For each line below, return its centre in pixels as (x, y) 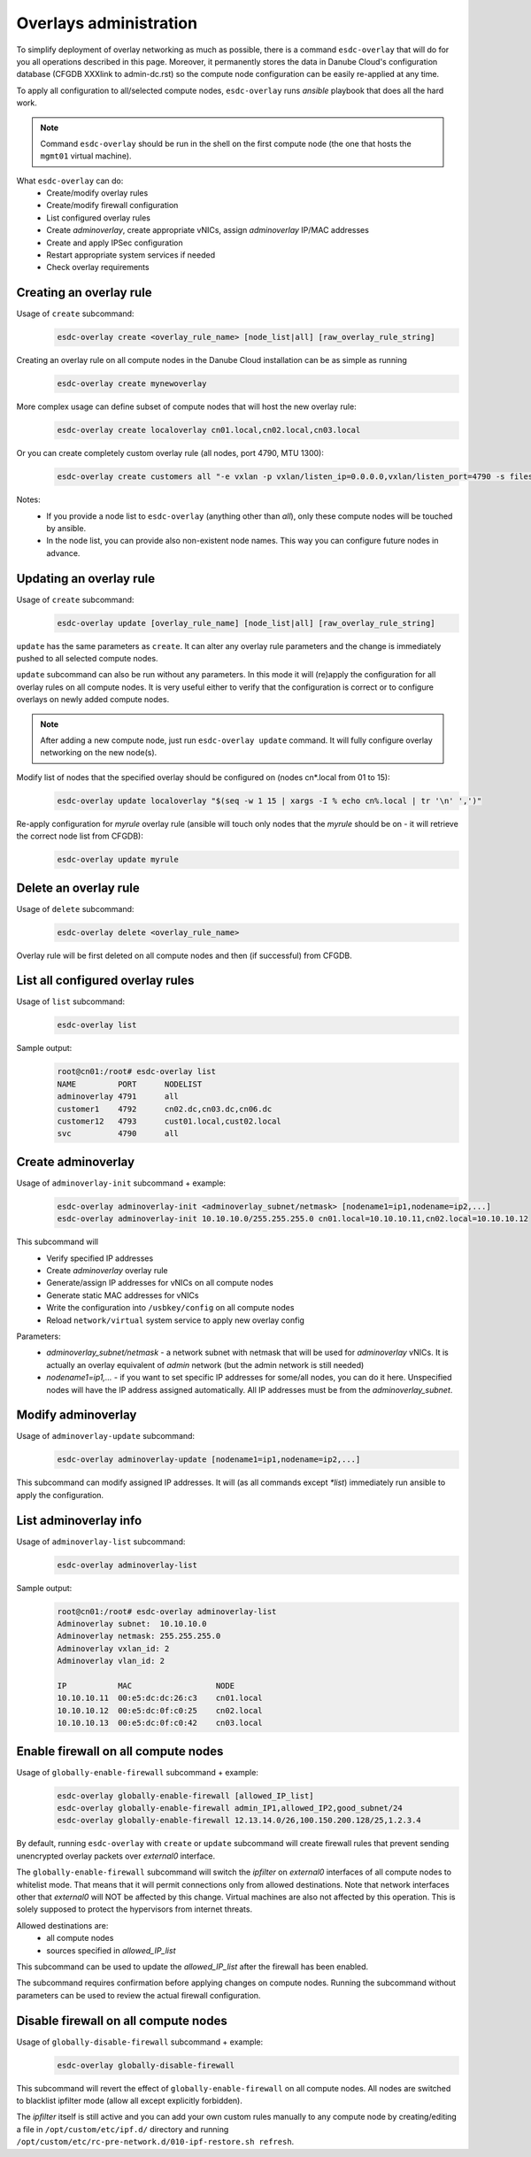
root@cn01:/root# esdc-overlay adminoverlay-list (167, 1611)
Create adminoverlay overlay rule (107, 1271)
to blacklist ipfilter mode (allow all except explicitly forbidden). (129, 2100)
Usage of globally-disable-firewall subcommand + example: (140, 2042)
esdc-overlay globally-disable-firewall (146, 2065)
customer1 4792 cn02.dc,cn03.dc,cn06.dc (165, 1109)
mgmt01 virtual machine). (86, 156)
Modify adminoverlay (77, 1415)
